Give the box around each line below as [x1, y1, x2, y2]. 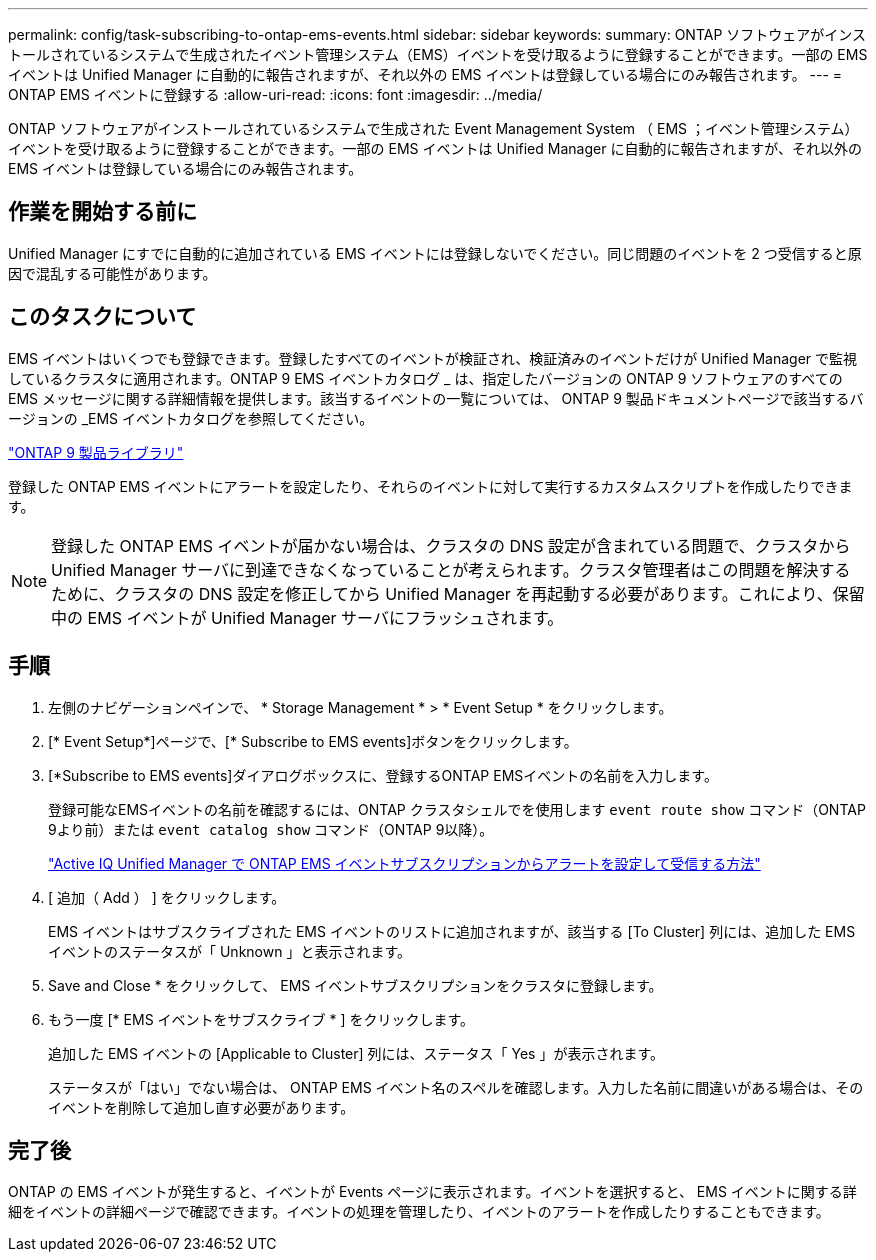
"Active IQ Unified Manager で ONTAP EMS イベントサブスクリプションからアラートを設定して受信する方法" [48, 854, 761, 872]
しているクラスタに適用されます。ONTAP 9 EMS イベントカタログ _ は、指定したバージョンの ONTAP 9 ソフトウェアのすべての [8, 369, 843, 387]
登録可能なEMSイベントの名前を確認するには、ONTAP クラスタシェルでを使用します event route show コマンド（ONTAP [48, 800, 866, 818]
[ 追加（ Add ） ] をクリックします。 [48, 888, 286, 906]
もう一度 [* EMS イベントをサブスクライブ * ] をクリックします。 [48, 1010, 475, 1028]
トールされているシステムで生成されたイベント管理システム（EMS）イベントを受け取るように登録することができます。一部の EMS [8, 46, 868, 63]
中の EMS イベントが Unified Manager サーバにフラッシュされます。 [51, 607, 564, 628]
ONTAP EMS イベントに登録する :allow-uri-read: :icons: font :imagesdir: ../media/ [8, 86, 543, 103]
